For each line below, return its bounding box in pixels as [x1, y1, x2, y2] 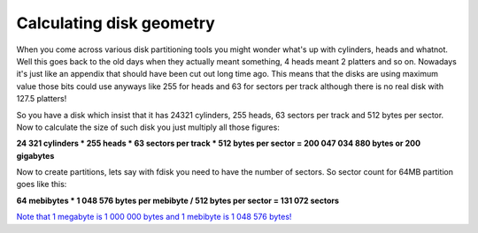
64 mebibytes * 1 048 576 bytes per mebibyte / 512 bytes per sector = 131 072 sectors [16, 195, 340, 206]
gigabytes [16, 150, 55, 161]
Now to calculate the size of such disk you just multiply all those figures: [16, 122, 281, 132]
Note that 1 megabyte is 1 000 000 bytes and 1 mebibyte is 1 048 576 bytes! [16, 212, 292, 222]
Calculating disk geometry [16, 13, 216, 33]
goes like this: [16, 179, 67, 190]
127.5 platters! [16, 94, 67, 104]
